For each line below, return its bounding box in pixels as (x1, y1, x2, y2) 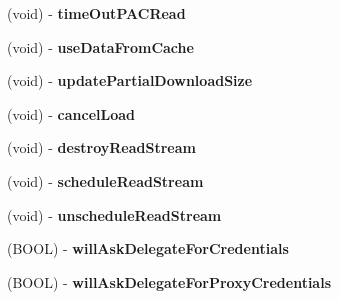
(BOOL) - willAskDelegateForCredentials (7, 238, 289, 259)
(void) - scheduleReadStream (7, 170, 204, 191)
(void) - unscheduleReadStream (7, 204, 222, 225)
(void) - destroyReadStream (7, 137, 196, 158)
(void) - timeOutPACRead (7, 3, 186, 23)
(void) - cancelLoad (7, 103, 135, 124)
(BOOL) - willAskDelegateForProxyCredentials (7, 271, 332, 292)
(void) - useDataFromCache (7, 36, 194, 57)
